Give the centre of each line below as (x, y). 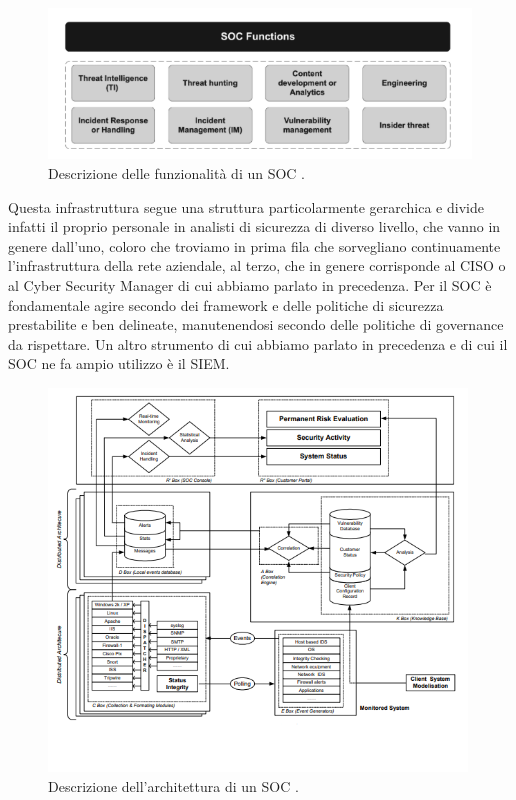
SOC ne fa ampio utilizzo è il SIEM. (119, 363)
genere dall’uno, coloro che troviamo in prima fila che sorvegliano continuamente (254, 245)
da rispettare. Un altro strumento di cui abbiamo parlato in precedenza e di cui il (258, 343)
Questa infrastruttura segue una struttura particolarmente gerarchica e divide (246, 206)
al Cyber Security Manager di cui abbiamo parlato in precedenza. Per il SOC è (250, 284)
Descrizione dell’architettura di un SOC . (173, 785)
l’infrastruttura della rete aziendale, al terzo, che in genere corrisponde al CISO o (257, 265)
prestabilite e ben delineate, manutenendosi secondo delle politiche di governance (256, 324)
